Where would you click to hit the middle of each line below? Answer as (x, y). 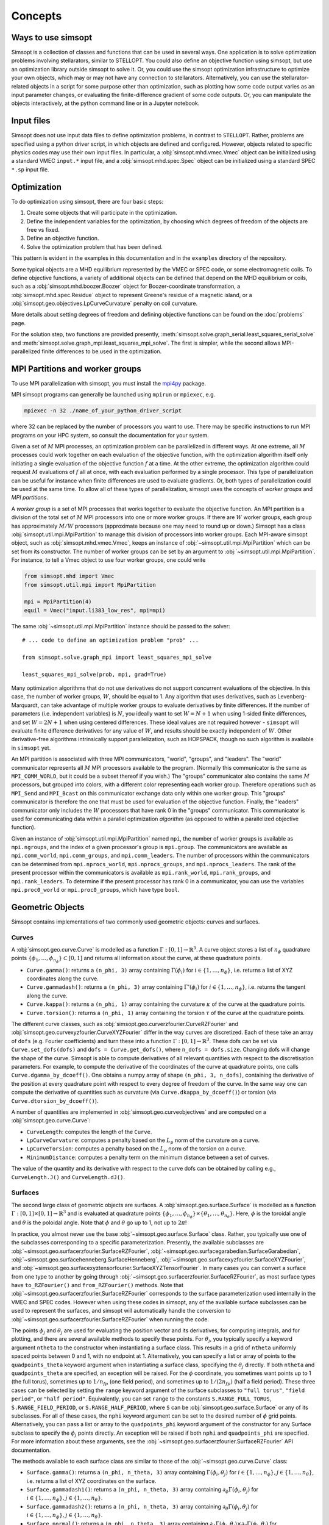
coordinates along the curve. (62, 978)
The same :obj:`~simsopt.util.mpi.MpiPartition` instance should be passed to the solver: (121, 626)
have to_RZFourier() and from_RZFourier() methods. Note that (97, 1285)
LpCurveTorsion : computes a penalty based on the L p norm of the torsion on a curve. (136, 1150)
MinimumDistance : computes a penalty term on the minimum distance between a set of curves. (148, 1157)
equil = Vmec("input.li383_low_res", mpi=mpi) (95, 610)
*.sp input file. (30, 169)
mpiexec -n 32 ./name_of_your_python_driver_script (103, 411)
